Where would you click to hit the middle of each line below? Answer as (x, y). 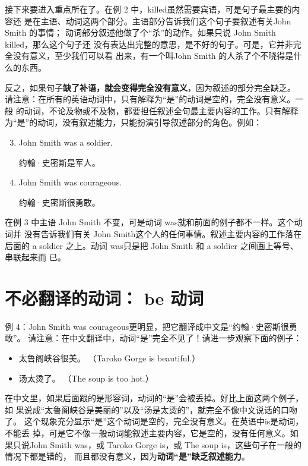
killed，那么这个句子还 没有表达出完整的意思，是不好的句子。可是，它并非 (149, 44)
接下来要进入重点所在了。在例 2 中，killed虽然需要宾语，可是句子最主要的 (148, 9)
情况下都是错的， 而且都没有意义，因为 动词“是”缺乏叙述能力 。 (127, 456)
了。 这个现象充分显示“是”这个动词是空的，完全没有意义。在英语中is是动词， (154, 421)
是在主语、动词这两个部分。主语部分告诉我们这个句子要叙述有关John (158, 21)
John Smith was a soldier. (66, 142)
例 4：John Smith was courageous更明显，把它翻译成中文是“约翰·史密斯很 (147, 326)
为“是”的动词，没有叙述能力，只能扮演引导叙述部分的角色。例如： (134, 122)
